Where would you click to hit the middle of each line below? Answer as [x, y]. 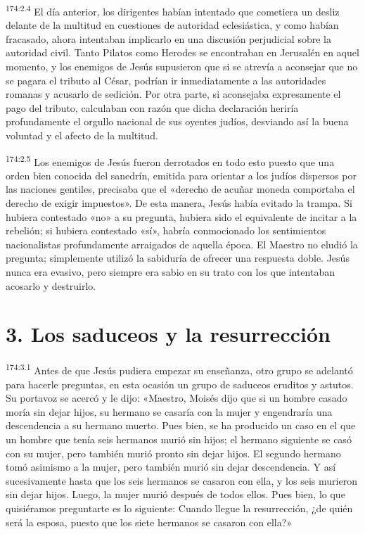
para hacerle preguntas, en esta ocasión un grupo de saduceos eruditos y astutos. [180, 384]
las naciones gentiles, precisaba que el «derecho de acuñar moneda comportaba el [180, 189]
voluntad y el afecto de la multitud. [82, 135]
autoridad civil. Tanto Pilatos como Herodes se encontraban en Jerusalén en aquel [182, 52]
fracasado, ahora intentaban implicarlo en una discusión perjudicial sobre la [168, 38]
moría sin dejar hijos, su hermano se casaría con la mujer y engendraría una [169, 411]
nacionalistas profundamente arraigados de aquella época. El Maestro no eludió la [182, 244]
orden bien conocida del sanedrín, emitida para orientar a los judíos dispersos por [181, 175]
